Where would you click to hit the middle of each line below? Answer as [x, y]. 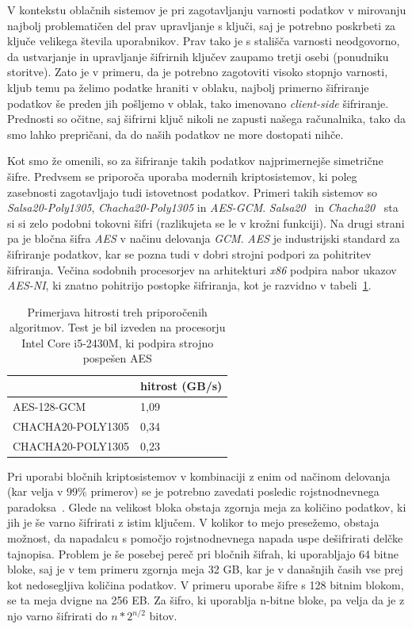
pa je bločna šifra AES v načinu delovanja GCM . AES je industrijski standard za [204, 238]
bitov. [163, 616]
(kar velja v [35, 491]
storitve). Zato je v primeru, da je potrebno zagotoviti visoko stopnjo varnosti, [198, 72]
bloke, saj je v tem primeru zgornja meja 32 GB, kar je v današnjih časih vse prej [205, 569]
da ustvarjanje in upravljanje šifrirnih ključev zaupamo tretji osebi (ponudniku [198, 56]
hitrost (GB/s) [181, 386]
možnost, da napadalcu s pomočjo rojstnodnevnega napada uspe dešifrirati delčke [205, 538]
